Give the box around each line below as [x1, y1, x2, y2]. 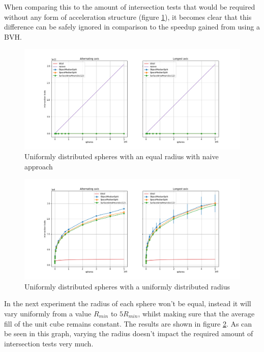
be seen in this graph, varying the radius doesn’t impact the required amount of [4, 328, 253, 339]
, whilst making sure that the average [138, 308, 255, 318]
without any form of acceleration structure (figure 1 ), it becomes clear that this [4, 11, 252, 22]
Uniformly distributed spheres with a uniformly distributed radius [24, 281, 230, 291]
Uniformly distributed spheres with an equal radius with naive [24, 151, 219, 162]
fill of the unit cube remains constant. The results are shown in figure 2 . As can [4, 318, 252, 329]
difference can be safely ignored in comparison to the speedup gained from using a [4, 21, 260, 32]
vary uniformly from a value [4, 308, 92, 318]
